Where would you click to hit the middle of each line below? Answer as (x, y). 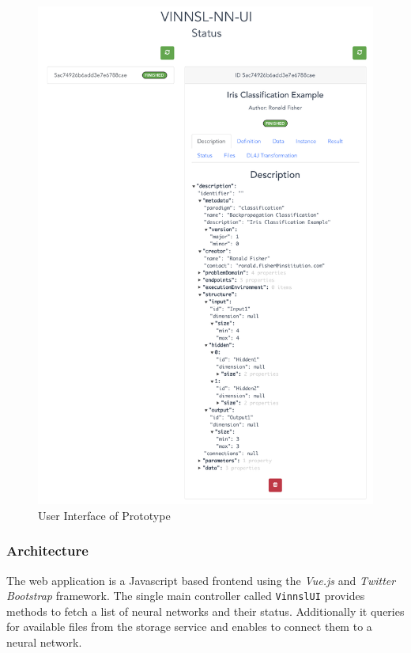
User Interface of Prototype (104, 515)
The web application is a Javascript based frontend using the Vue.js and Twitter (201, 580)
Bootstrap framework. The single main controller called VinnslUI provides (186, 596)
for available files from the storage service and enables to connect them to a (189, 626)
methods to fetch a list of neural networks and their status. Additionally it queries (205, 611)
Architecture (47, 550)
